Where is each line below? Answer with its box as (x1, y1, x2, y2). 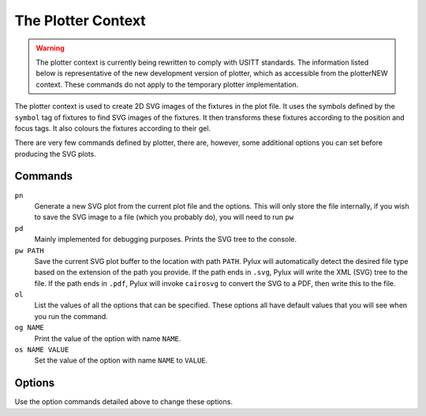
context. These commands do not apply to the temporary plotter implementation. (35, 80, 299, 89)
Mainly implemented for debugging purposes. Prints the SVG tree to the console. (34, 235, 297, 244)
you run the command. (34, 311, 108, 321)
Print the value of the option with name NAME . (34, 333, 181, 343)
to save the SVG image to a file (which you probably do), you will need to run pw (34, 213, 294, 222)
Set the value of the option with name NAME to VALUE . (34, 355, 208, 366)
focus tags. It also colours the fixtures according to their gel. (14, 123, 211, 133)
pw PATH (14, 246, 45, 255)
